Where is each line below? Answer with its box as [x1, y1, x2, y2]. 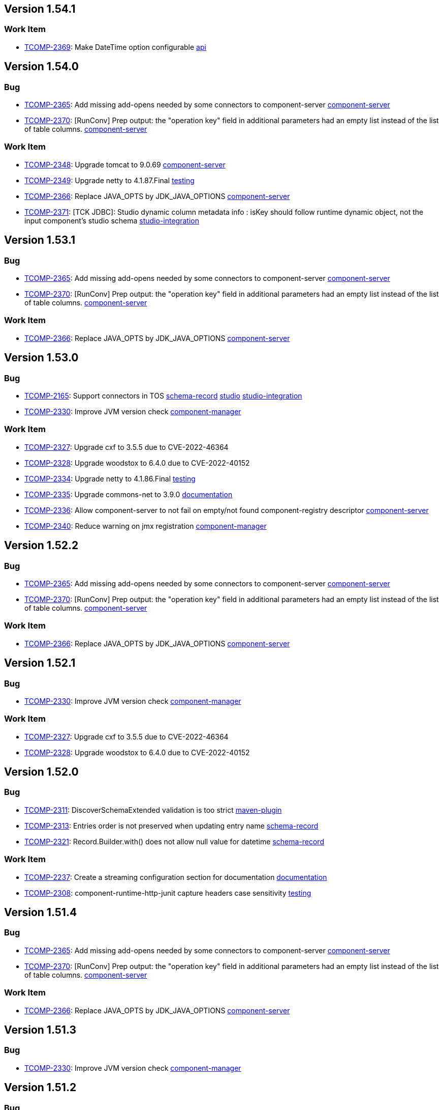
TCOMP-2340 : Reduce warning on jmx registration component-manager [24, 521, 267, 530]
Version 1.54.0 [4, 60, 79, 73]
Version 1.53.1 [4, 234, 76, 247]
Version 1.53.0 [4, 351, 79, 364]
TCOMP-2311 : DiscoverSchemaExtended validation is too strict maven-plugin [24, 805, 282, 814]
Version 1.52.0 [4, 765, 79, 779]
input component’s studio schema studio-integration [24, 216, 199, 225]
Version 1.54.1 [4, 3, 76, 15]
